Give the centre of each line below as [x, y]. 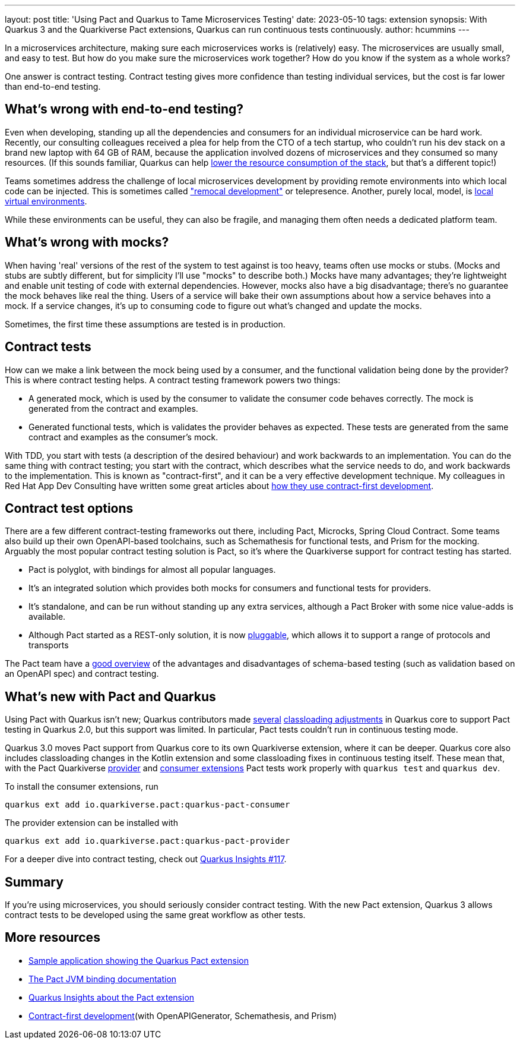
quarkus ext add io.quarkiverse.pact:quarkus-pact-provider [148, 841]
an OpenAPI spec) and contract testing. [82, 674]
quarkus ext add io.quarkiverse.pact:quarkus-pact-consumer [148, 805]
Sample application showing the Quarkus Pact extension [139, 960]
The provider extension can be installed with [91, 823]
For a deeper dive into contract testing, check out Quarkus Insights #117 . [146, 859]
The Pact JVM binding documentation [103, 979]
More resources [53, 938]
